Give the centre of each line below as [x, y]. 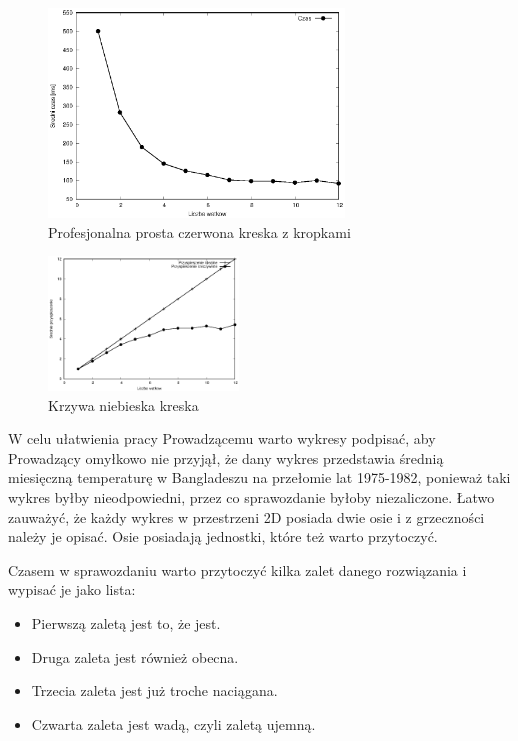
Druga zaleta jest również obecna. [135, 656]
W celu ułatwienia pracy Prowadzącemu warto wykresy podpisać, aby [222, 438]
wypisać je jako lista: [72, 589]
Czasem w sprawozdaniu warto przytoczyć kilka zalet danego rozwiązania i [237, 569]
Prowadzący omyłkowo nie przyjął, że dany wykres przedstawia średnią [226, 457]
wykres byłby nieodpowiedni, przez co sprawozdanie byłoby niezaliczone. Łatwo [251, 497]
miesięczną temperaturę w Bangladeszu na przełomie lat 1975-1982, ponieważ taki [259, 477]
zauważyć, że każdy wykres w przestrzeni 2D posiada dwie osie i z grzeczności [246, 516]
